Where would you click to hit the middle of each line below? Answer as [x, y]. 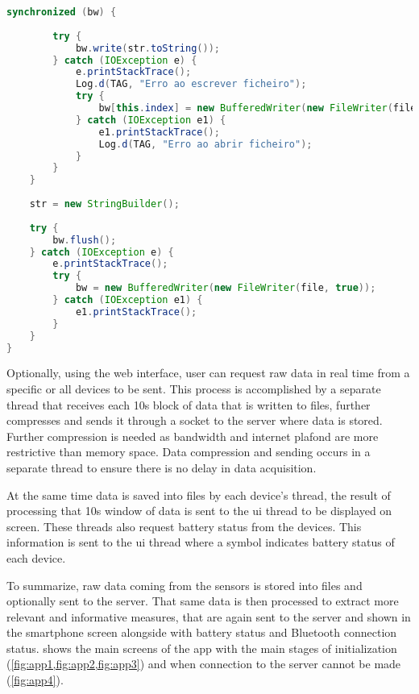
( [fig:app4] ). [35, 680]
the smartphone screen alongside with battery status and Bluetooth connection [202, 632]
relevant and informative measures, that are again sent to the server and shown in [209, 616]
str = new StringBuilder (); [104, 204]
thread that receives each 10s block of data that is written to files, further [189, 404]
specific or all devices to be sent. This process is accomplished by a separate [194, 388]
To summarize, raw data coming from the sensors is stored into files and [185, 585]
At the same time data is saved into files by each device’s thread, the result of [199, 495]
